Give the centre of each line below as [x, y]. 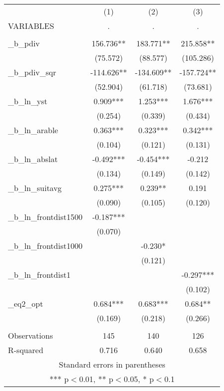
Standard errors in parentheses [112, 364]
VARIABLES [31, 26]
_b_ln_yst [28, 101]
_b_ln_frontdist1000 [45, 246]
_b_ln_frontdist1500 [45, 217]
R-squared [26, 350]
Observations [31, 335]
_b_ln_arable [33, 130]
